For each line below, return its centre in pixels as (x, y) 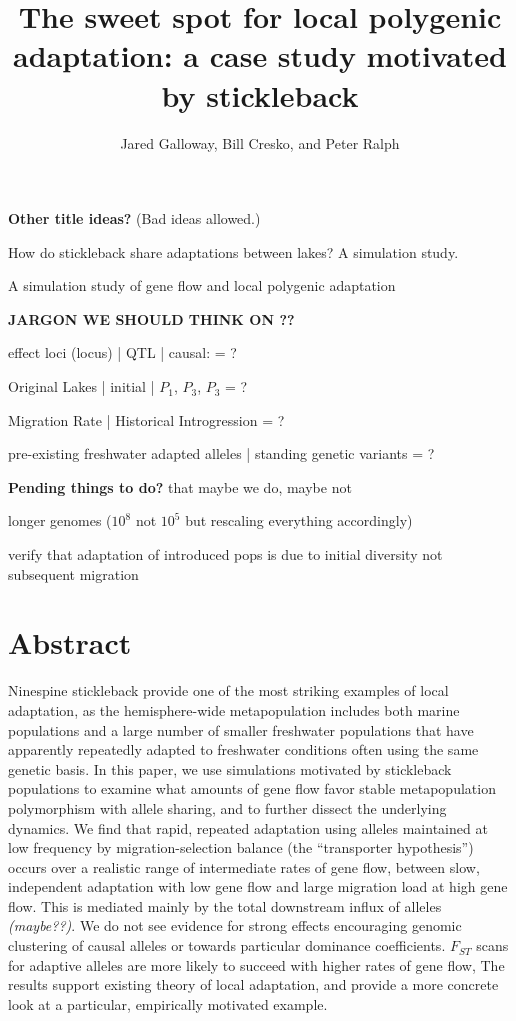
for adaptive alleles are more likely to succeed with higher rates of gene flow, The (256, 964)
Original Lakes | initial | (81, 386)
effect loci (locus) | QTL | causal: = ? (122, 352)
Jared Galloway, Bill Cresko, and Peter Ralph (260, 142)
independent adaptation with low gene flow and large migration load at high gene (258, 886)
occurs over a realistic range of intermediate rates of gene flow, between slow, (244, 866)
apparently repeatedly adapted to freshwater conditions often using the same (243, 749)
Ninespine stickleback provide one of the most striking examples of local (228, 690)
